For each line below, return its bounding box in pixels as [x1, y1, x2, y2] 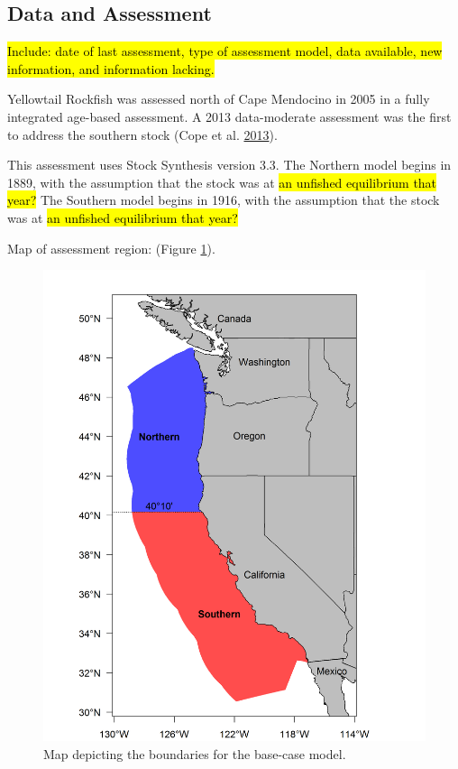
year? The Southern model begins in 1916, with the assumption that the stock [7, 190, 440, 209]
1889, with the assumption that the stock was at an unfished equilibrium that [7, 172, 437, 191]
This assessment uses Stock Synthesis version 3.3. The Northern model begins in [7, 155, 452, 174]
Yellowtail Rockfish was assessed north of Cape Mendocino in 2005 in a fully [7, 89, 430, 108]
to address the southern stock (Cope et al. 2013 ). [7, 125, 278, 144]
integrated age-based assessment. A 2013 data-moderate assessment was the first [7, 107, 452, 125]
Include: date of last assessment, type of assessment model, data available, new [7, 42, 443, 60]
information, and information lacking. [7, 59, 215, 78]
